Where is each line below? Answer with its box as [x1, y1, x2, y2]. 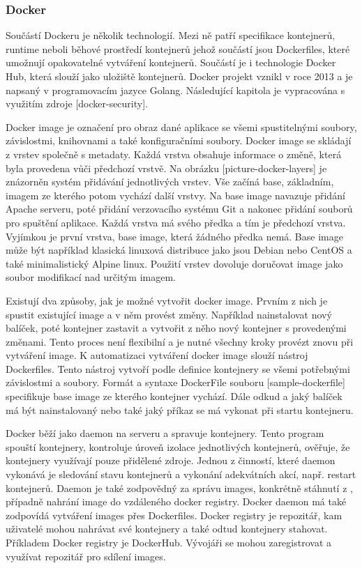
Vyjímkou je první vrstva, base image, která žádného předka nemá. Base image [6, 229, 343, 243]
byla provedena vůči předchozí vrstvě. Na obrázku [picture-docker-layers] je [6, 160, 327, 175]
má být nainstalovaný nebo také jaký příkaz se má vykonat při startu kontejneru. [6, 402, 354, 417]
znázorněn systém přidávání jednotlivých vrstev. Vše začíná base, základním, [6, 174, 334, 189]
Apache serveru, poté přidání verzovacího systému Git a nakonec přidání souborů [6, 201, 353, 216]
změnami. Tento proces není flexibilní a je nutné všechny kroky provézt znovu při [6, 334, 354, 348]
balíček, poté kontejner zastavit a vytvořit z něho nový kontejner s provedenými [6, 321, 347, 335]
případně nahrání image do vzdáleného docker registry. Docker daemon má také [6, 494, 347, 509]
